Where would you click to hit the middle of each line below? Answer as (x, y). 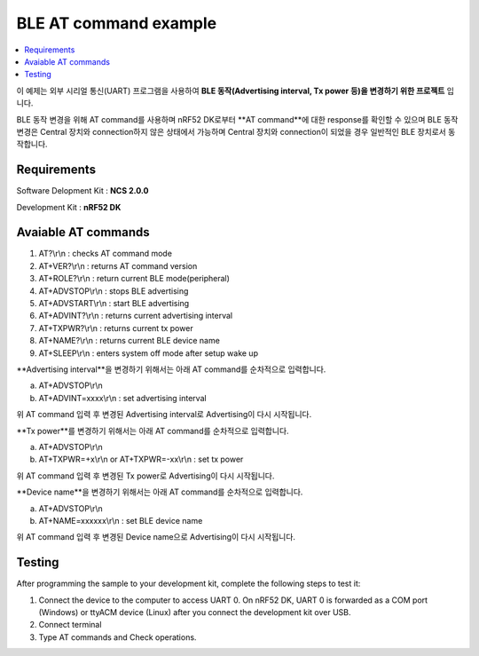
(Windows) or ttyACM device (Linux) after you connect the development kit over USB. (195, 612)
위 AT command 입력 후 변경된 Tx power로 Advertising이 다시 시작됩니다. (145, 476)
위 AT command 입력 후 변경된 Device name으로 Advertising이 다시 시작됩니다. (156, 537)
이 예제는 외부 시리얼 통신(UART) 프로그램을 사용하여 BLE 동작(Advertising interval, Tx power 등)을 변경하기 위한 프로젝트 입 (235, 91)
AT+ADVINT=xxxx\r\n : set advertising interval (123, 398)
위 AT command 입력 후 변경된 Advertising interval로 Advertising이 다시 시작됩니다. (164, 415)
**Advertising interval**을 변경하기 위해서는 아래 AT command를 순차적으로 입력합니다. (171, 369)
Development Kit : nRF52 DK (69, 207)
